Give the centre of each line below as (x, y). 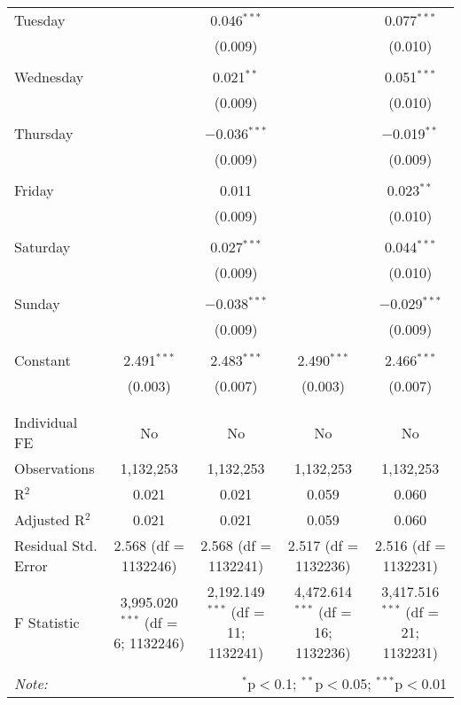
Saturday (43, 247)
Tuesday (40, 20)
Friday (34, 190)
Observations (55, 468)
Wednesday (49, 77)
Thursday (44, 133)
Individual (46, 422)
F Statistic (47, 622)
